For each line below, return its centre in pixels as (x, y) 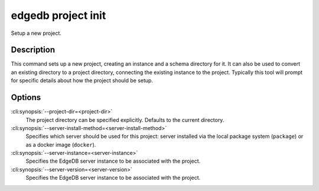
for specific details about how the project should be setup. (82, 80)
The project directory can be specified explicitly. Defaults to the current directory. (125, 120)
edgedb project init (58, 15)
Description (33, 50)
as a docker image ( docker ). (61, 144)
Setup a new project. (36, 33)
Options (26, 98)
